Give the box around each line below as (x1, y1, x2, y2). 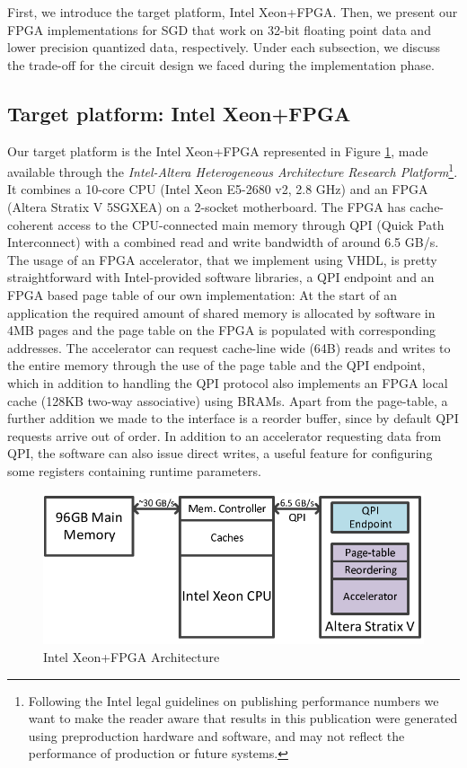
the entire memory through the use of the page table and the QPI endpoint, (7, 356, 426, 375)
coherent (7, 215, 54, 234)
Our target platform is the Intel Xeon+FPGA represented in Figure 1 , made (7, 141, 428, 160)
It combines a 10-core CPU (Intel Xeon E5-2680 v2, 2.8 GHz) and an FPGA (7, 180, 428, 199)
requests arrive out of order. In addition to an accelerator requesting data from (7, 426, 442, 445)
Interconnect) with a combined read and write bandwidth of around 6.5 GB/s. (7, 233, 439, 252)
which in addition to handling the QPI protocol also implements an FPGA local (7, 373, 448, 392)
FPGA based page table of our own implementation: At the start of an (7, 285, 397, 304)
